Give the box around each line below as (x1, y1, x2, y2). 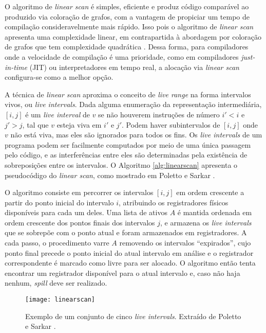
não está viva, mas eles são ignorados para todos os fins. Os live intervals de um (10, 129, 262, 140)
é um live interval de (25, 109, 90, 119)
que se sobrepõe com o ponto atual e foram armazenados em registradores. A (5, 227, 247, 238)
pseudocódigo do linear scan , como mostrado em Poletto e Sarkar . (5, 169, 215, 180)
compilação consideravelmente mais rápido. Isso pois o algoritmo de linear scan (5, 21, 254, 32)
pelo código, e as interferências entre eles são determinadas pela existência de (5, 149, 248, 160)
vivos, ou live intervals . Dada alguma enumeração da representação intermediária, (5, 99, 262, 110)
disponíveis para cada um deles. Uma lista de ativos (5, 207, 167, 218)
